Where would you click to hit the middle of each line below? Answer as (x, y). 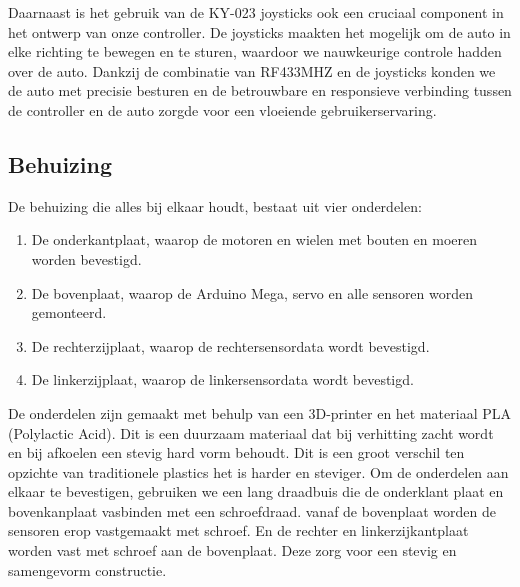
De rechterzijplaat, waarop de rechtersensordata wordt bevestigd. (230, 345)
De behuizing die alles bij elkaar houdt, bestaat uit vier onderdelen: (215, 205)
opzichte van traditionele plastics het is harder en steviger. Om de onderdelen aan (258, 471)
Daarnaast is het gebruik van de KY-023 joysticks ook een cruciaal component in (256, 12)
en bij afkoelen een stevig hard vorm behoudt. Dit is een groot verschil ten (236, 452)
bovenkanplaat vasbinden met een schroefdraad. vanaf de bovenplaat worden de (252, 510)
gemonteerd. (69, 312)
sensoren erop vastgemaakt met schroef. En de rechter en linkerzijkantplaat (238, 530)
